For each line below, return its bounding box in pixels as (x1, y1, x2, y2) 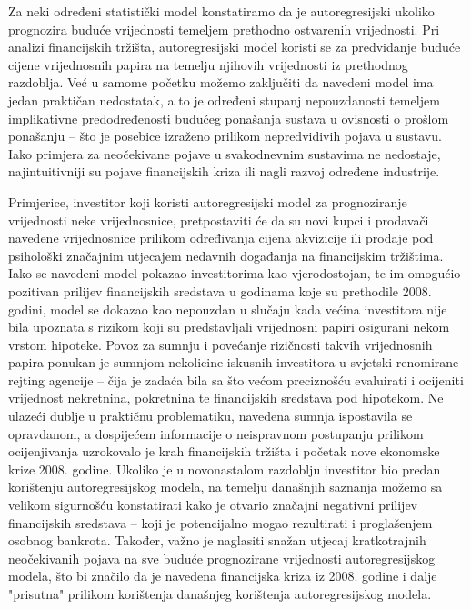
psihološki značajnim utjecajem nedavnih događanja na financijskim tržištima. (8, 245, 444, 265)
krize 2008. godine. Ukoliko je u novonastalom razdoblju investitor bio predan (8, 459, 441, 478)
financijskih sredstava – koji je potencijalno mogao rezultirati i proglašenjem (8, 513, 433, 532)
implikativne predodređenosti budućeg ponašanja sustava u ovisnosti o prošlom (8, 108, 449, 127)
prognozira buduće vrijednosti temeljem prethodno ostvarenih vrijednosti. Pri (8, 19, 440, 38)
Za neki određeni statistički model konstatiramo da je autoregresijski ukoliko (8, 2, 435, 20)
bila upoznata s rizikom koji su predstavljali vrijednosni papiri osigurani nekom (8, 317, 450, 336)
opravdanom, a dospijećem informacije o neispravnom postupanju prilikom (8, 424, 424, 443)
